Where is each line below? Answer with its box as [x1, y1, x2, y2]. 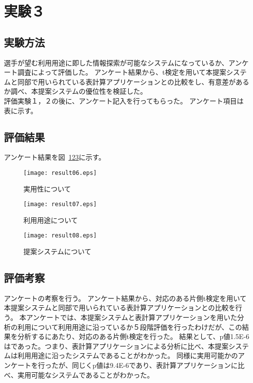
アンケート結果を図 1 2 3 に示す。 [4, 152, 106, 162]
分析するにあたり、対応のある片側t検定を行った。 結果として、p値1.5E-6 [17, 331, 250, 341]
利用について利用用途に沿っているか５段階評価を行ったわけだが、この [17, 321, 242, 332]
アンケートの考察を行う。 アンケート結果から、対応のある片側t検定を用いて [4, 293, 247, 303]
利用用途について [23, 214, 78, 225]
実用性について [23, 183, 71, 193]
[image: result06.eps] [23, 169, 97, 176]
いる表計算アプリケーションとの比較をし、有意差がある [72, 76, 250, 86]
